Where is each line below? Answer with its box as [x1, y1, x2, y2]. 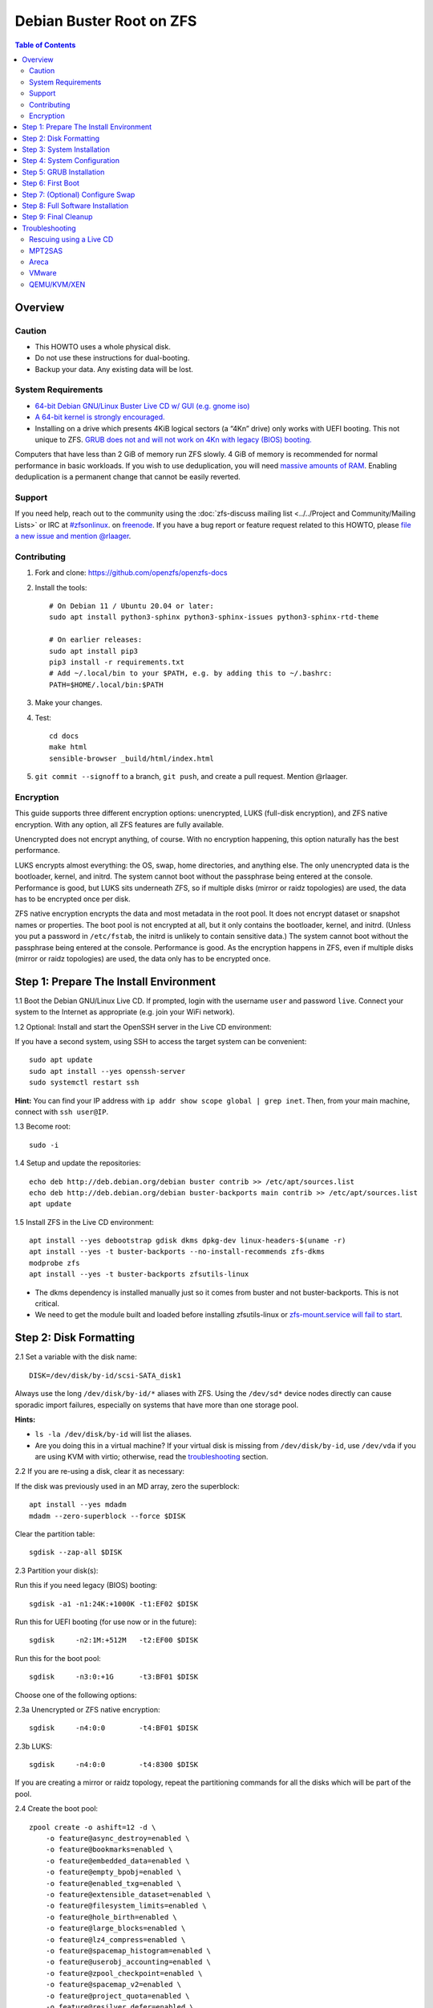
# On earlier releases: [49, 635, 143, 644]
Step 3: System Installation [22, 145, 110, 154]
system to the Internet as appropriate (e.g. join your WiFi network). [14, 1007, 236, 1017]
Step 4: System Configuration [22, 156, 120, 165]
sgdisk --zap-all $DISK [29, 1548, 123, 1557]
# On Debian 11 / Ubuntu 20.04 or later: [49, 602, 214, 610]
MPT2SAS [29, 246, 63, 255]
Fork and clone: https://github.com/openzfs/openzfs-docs [34, 568, 228, 578]
